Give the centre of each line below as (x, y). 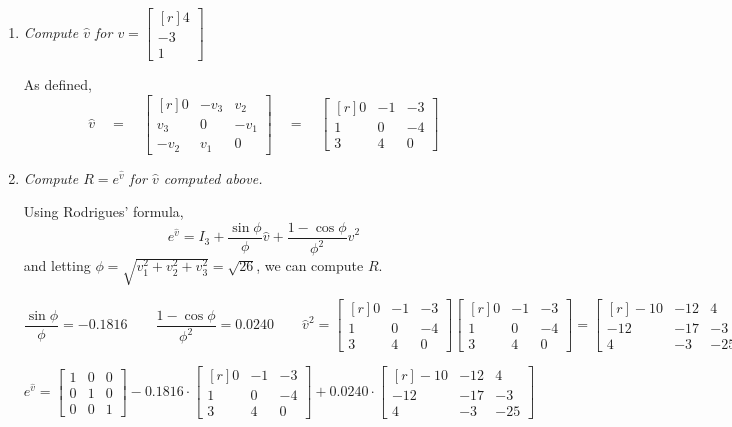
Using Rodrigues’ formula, (103, 211)
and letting (57, 265)
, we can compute (310, 265)
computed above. (213, 177)
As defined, (57, 84)
